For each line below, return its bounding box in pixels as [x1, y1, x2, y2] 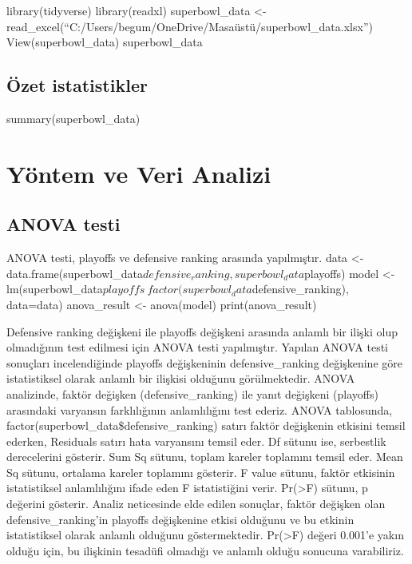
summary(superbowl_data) [6, 109, 141, 126]
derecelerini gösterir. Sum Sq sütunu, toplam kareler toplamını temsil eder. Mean [6, 448, 403, 465]
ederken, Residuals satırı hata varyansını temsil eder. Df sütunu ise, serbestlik [6, 432, 386, 449]
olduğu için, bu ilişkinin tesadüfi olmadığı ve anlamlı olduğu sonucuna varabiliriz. [6, 542, 404, 558]
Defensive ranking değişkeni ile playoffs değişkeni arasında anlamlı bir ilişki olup [6, 323, 398, 340]
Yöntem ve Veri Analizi [6, 157, 271, 189]
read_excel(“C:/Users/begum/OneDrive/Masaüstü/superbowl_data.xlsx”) [6, 18, 373, 34]
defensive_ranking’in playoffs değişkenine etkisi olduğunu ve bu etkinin [6, 510, 355, 527]
